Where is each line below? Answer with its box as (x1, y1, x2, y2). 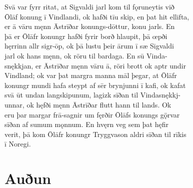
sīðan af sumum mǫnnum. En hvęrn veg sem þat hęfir (4, 119, 168, 129)
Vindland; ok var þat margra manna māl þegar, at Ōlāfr (4, 70, 177, 80)
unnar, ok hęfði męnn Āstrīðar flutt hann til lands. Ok (4, 99, 171, 109)
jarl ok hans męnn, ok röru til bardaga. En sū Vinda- (4, 50, 167, 60)
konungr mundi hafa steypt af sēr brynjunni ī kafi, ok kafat (4, 79, 186, 90)
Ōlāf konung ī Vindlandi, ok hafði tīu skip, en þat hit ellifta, (4, 11, 189, 21)
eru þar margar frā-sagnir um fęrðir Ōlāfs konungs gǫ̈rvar (4, 109, 180, 119)
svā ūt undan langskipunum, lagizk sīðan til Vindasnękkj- (4, 89, 180, 100)
